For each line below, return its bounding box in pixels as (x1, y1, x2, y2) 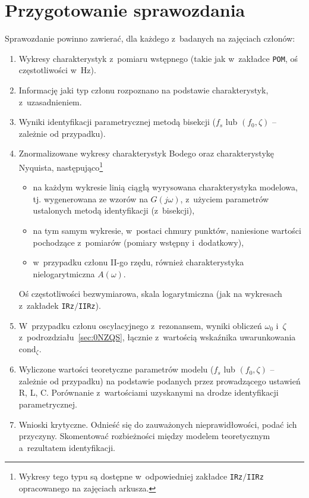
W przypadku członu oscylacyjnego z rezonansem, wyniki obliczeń (18, 319, 262, 331)
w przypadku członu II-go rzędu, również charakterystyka (33, 256, 244, 268)
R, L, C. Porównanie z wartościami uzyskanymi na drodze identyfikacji (18, 386, 279, 399)
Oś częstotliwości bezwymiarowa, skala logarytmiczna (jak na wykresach (18, 287, 282, 300)
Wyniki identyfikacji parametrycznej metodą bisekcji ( (18, 115, 216, 128)
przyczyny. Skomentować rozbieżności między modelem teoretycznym (18, 430, 270, 442)
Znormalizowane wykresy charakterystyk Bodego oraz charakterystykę (18, 147, 275, 159)
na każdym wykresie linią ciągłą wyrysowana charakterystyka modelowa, (33, 181, 298, 193)
